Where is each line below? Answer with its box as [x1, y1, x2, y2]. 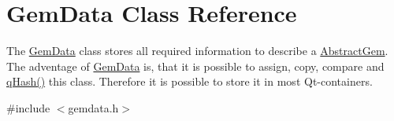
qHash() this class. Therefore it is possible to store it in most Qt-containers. [6, 73, 373, 90]
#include [6, 99, 50, 115]
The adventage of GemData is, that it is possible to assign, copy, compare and [6, 57, 385, 74]
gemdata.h [68, 99, 119, 115]
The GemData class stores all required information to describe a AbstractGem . [6, 42, 388, 59]
